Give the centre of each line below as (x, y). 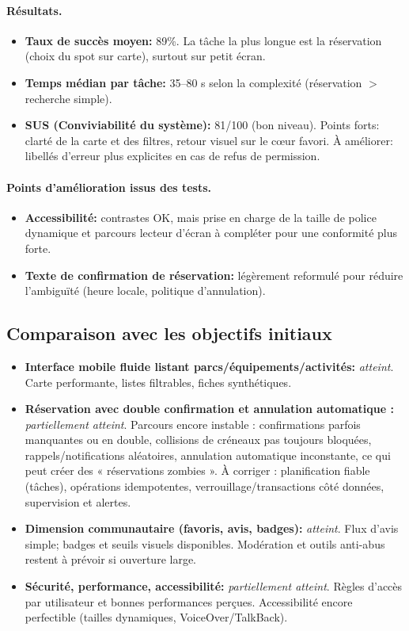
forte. (38, 248)
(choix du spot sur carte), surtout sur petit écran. (145, 56)
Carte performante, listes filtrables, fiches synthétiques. (158, 382)
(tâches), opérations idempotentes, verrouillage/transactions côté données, (204, 486)
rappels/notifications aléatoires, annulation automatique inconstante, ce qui (208, 455)
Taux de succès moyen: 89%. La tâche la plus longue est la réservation (203, 40)
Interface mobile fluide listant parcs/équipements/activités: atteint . (209, 366)
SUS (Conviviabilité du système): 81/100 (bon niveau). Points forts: (202, 125)
